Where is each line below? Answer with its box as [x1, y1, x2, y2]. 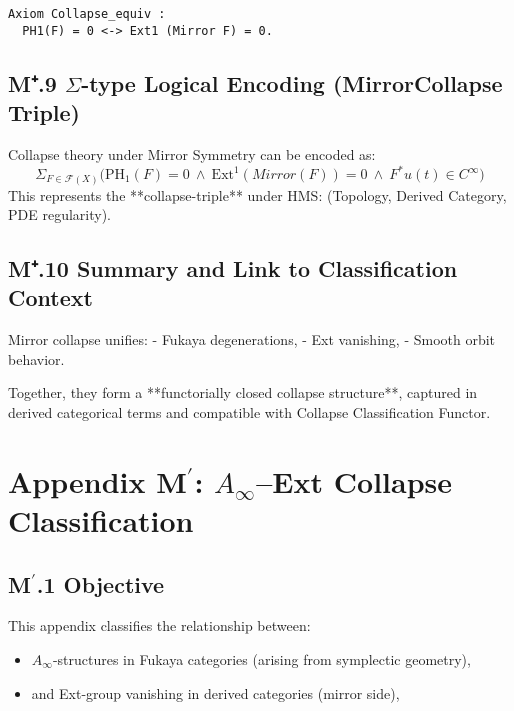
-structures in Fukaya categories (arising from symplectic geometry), [52, 649, 471, 670]
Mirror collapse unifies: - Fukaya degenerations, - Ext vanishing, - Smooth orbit [8, 329, 496, 350]
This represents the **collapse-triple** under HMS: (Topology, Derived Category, [8, 184, 507, 205]
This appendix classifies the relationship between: [8, 615, 311, 636]
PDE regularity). [8, 204, 111, 225]
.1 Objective [36, 568, 165, 599]
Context [8, 282, 93, 313]
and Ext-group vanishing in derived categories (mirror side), [31, 682, 400, 703]
